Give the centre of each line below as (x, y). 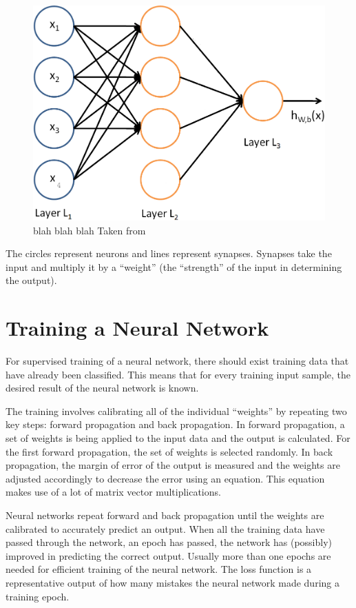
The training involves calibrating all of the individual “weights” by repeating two (176, 411)
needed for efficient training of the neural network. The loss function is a (159, 569)
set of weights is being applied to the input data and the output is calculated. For (178, 438)
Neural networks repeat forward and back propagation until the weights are (165, 515)
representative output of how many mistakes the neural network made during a (172, 582)
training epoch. (38, 596)
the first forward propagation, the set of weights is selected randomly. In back (169, 451)
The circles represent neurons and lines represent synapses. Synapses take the (169, 253)
